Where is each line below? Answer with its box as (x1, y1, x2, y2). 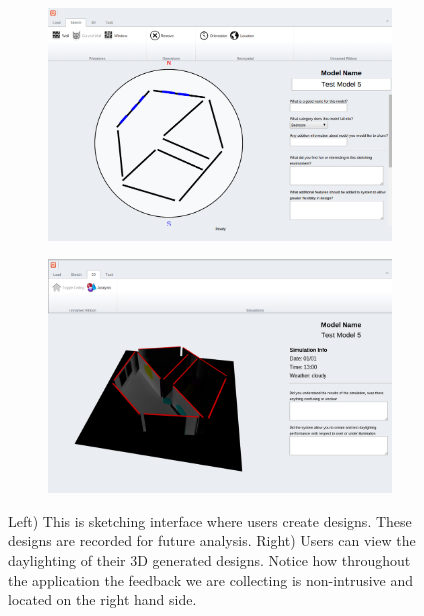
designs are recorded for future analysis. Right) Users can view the (8, 530, 416, 551)
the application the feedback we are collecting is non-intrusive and (8, 569, 414, 590)
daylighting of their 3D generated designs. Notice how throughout (8, 549, 411, 570)
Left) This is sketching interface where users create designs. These (8, 510, 412, 531)
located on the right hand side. (8, 589, 197, 610)
